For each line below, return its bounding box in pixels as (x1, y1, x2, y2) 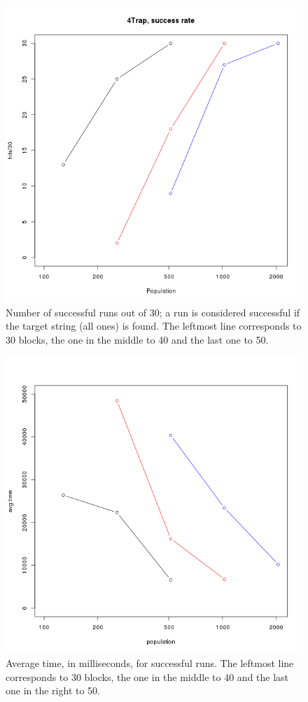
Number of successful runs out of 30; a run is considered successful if (6, 304, 300, 319)
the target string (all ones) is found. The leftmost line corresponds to (6, 318, 302, 333)
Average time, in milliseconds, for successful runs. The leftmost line (6, 655, 294, 670)
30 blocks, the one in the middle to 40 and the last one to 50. (6, 332, 269, 346)
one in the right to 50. (6, 683, 100, 698)
